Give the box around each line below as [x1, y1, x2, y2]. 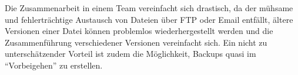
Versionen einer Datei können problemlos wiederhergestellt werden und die [5, 25, 273, 37]
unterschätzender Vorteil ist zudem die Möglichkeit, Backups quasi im [5, 47, 256, 60]
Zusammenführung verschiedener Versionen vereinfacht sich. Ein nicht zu [5, 36, 267, 48]
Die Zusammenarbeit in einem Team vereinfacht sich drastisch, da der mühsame [5, 2, 293, 13]
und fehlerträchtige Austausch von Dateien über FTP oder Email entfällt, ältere [5, 13, 293, 25]
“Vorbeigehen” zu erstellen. [5, 59, 103, 71]
